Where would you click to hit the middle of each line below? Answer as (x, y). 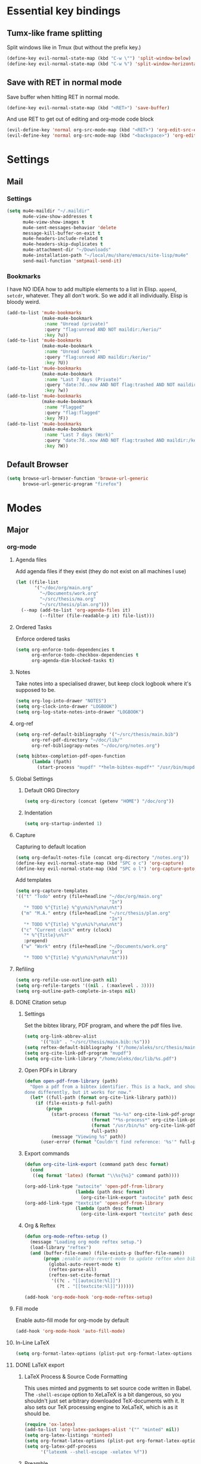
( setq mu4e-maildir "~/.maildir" (48, 211)
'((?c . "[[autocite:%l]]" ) (86, 1281)
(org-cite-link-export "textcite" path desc (137, 1214)
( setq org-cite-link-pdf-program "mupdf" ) (78, 1053)
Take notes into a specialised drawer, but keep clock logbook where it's (103, 684)
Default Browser (38, 465)
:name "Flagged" (64, 407)
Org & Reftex (40, 1226)
